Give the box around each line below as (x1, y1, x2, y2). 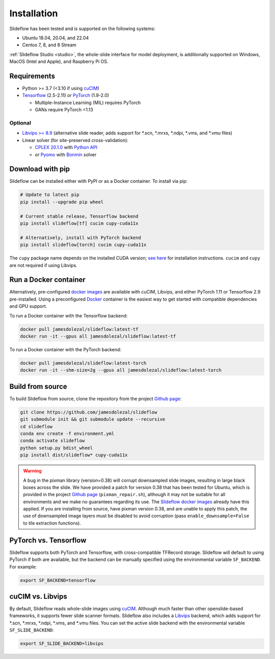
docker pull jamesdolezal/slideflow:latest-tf (20, 326, 139, 332)
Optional (9, 119, 32, 126)
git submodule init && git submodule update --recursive (20, 417, 166, 422)
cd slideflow (20, 424, 53, 429)
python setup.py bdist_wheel (20, 445, 93, 451)
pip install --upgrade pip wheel (20, 199, 104, 205)
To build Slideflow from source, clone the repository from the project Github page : (9, 396, 182, 402)
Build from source (9, 382, 67, 390)
